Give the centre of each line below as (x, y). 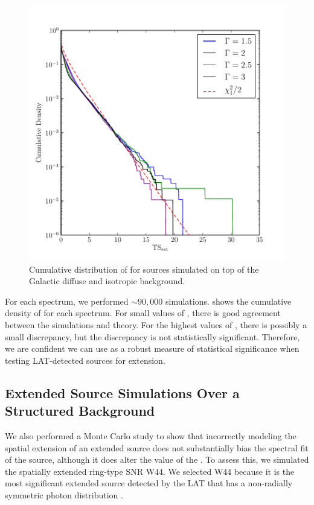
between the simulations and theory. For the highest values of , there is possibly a (156, 324)
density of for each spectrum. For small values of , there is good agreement (143, 313)
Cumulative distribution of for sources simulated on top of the (144, 269)
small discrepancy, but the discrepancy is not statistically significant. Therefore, (152, 336)
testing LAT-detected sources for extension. (85, 360)
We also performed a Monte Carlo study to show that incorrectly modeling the (151, 435)
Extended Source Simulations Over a (122, 392)
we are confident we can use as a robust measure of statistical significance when (152, 348)
